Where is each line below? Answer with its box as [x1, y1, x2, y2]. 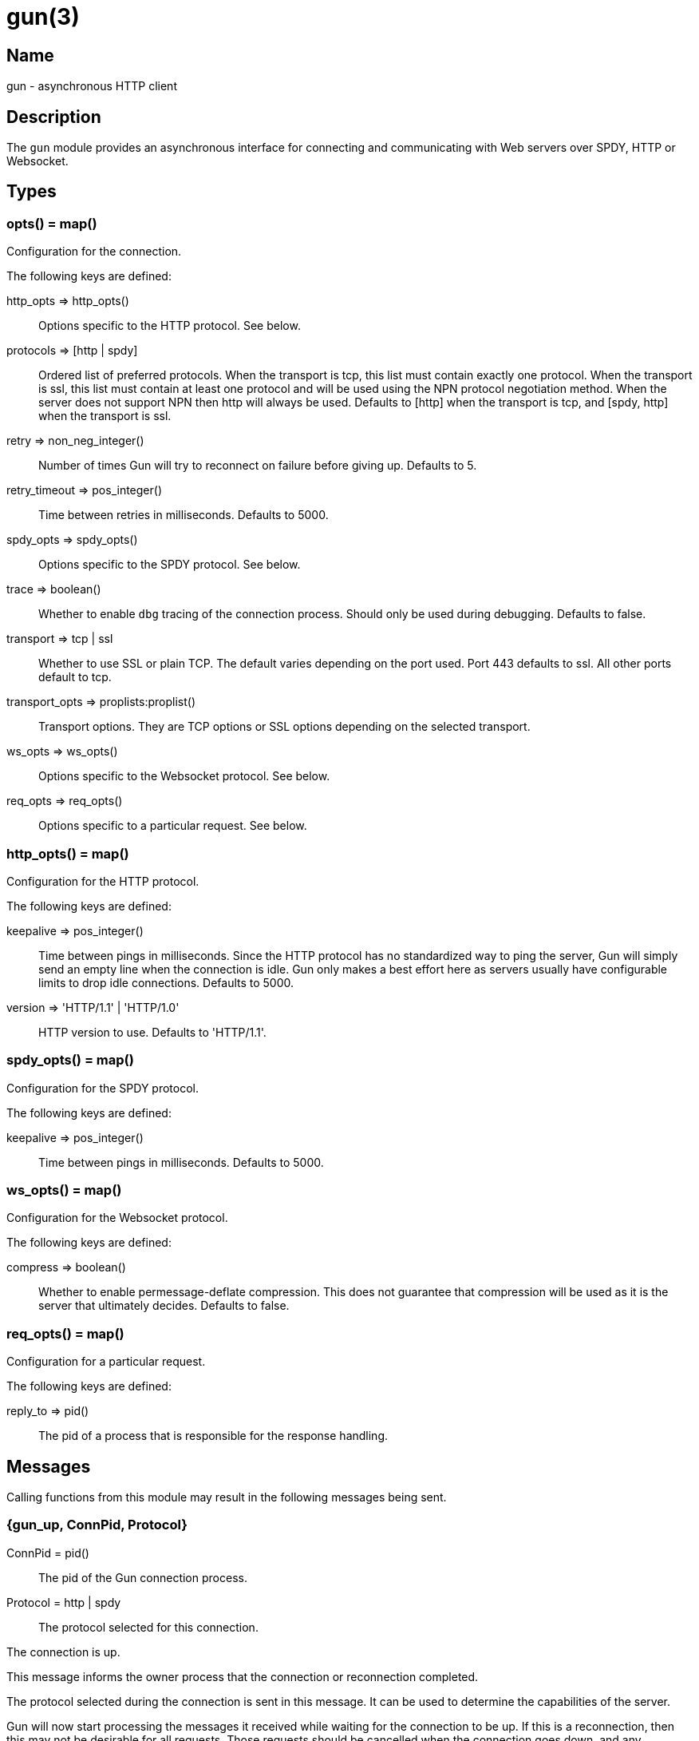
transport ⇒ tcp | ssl [6, 632, 113, 646]
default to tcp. [38, 670, 112, 684]
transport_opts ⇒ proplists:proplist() [6, 695, 195, 709]
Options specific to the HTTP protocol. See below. [38, 319, 301, 333]
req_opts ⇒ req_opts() [6, 794, 123, 808]
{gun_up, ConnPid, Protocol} [6, 1517, 188, 1533]
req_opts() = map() [6, 1325, 124, 1342]
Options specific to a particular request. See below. [38, 819, 307, 833]
